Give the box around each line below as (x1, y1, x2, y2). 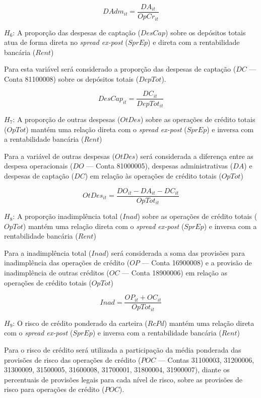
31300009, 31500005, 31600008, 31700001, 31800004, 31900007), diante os (4, 364, 230, 375)
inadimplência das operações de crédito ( (4, 257, 130, 268)
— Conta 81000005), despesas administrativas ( (86, 160, 233, 171)
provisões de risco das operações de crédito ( (4, 354, 141, 365)
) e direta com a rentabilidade (148, 37, 240, 47)
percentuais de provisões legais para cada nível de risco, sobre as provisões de (4, 374, 242, 384)
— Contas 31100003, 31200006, (158, 354, 254, 365)
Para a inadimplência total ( (4, 247, 92, 258)
